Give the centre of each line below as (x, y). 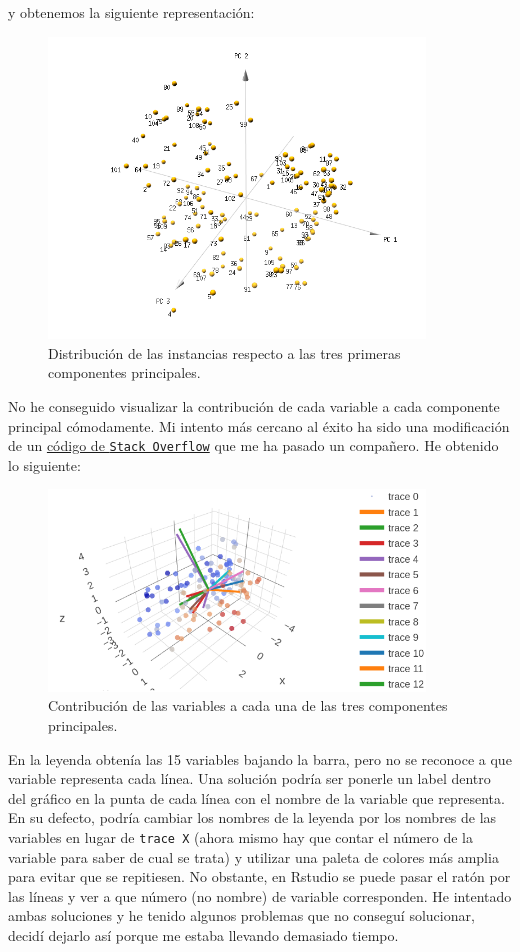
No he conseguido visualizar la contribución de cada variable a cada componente (254, 405)
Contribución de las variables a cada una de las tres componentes (248, 705)
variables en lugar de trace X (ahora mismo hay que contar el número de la (241, 836)
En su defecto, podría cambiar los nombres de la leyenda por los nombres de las (252, 817)
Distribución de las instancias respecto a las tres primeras (224, 352)
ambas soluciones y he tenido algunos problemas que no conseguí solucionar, (241, 915)
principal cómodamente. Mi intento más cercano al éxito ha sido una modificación (259, 425)
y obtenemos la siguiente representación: (131, 12)
